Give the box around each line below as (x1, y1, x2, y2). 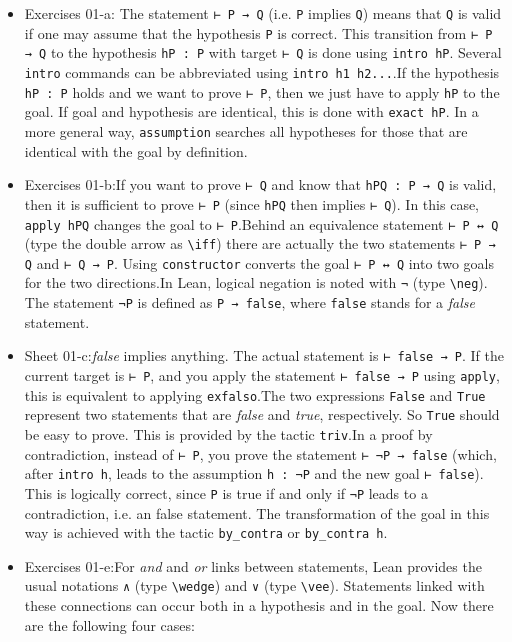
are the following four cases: (24, 614, 195, 635)
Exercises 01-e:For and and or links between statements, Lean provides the (24, 555, 482, 576)
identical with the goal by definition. (24, 140, 248, 161)
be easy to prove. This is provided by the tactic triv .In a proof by (24, 424, 433, 444)
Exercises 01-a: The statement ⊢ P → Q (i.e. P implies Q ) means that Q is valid (24, 3, 502, 23)
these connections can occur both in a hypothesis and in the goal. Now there (24, 595, 494, 616)
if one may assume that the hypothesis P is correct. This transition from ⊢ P (24, 22, 493, 43)
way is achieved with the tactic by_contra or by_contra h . (24, 522, 388, 543)
